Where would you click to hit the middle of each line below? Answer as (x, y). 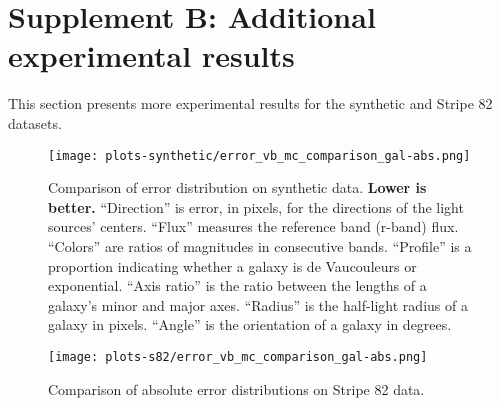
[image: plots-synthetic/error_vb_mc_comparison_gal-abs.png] (259, 155)
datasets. (35, 122)
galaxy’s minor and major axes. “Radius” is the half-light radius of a (258, 304)
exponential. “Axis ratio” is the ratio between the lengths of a (237, 285)
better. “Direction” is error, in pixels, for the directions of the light (256, 206)
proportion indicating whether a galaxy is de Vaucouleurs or (232, 265)
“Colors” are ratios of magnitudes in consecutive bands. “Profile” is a (260, 245)
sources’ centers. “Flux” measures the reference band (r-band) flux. (253, 226)
